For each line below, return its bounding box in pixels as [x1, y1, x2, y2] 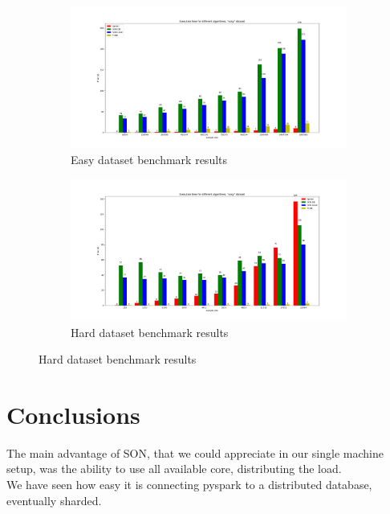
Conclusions [6, 397, 140, 430]
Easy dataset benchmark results [71, 150, 228, 167]
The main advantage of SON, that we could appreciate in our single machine [6, 444, 384, 461]
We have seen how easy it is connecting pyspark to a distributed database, [6, 476, 372, 492]
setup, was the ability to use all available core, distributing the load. [6, 460, 342, 477]
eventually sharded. [6, 491, 102, 508]
